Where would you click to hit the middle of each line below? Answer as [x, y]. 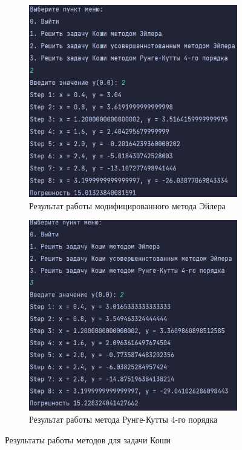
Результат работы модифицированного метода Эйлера [127, 205]
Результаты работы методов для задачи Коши [88, 439]
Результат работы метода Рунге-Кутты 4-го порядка [123, 419]
